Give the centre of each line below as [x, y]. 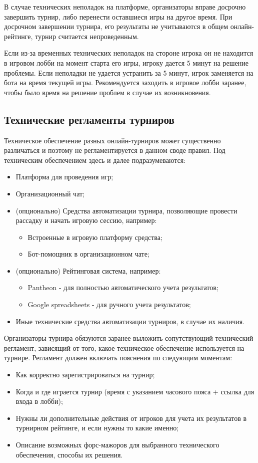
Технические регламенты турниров [89, 119]
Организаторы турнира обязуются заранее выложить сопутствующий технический [129, 338]
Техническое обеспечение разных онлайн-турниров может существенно [112, 140]
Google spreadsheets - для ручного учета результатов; [109, 304]
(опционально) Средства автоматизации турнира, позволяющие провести [126, 210]
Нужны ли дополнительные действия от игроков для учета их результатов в [131, 418]
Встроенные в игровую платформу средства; [95, 237]
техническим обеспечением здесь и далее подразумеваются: [95, 160]
